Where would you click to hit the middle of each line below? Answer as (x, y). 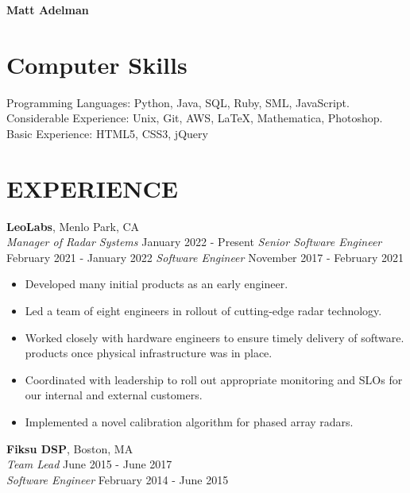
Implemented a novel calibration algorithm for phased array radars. (189, 421)
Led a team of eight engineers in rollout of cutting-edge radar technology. (203, 310)
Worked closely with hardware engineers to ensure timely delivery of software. (215, 337)
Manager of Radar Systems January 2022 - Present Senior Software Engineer (194, 242)
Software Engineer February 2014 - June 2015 (118, 479)
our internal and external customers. (114, 395)
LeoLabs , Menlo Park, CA (73, 226)
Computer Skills (97, 64)
